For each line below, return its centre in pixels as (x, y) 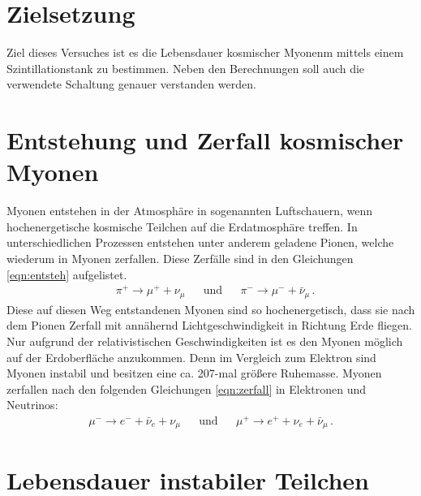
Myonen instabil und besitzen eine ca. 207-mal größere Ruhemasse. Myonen (194, 373)
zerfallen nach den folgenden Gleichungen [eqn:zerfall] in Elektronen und (187, 388)
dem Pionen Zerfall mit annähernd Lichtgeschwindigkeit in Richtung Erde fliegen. (209, 325)
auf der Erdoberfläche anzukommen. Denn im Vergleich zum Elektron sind (191, 357)
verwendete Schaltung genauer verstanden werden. (131, 84)
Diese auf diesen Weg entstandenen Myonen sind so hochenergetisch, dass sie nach (211, 309)
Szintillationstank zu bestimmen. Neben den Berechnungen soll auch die (186, 68)
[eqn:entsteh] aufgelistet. (67, 274)
